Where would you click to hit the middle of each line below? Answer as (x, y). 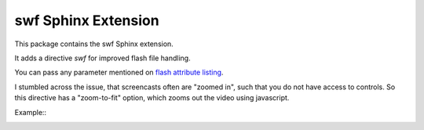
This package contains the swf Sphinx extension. (94, 44)
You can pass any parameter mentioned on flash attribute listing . (119, 72)
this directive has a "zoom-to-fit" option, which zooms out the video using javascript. (152, 98)
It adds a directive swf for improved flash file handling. (103, 58)
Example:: (31, 112)
